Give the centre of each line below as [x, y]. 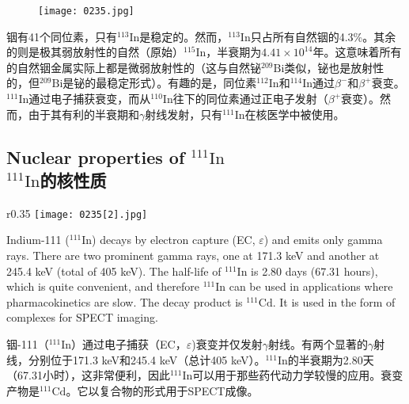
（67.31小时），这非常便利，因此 [88, 375]
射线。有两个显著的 [318, 344]
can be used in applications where [311, 286]
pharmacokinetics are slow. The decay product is [125, 301]
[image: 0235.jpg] [86, 11]
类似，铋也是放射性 [334, 67]
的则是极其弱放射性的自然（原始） [95, 52]
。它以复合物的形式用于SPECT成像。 [162, 390]
